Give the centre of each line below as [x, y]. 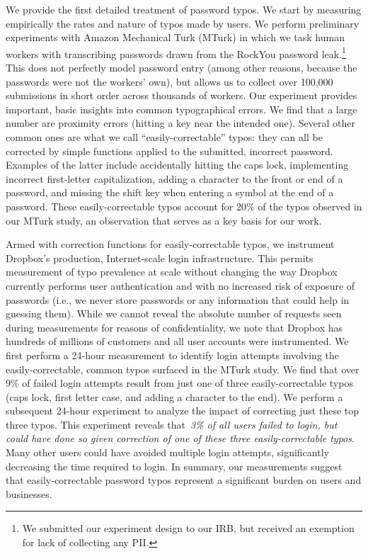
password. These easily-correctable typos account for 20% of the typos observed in [184, 206]
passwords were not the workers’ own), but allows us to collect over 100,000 [169, 81]
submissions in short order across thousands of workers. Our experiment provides [182, 95]
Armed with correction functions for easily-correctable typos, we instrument [170, 244]
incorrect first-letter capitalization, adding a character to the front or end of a [174, 178]
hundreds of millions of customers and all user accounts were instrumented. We [177, 341]
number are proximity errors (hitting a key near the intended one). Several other [180, 123]
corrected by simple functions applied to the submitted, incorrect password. [169, 151]
